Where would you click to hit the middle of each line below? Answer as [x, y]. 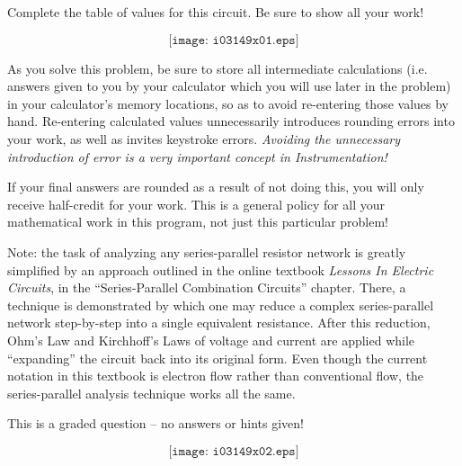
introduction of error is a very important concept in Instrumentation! [197, 156]
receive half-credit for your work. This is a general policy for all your [196, 204]
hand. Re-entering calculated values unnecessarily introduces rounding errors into [231, 121]
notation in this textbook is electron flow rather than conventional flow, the [216, 376]
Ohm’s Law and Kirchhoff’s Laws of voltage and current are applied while [211, 340]
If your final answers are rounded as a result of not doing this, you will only [216, 187]
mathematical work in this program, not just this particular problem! [198, 222]
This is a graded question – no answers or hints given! [155, 423]
